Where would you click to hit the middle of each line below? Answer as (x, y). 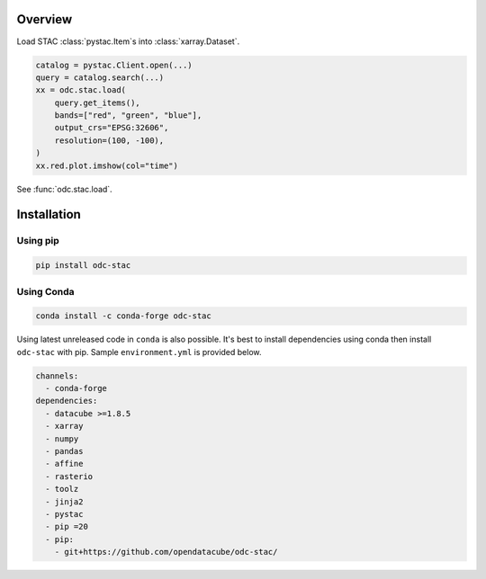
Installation (49, 214)
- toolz (62, 489)
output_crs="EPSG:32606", (112, 128)
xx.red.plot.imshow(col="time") (107, 165)
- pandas (64, 451)
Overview (45, 19)
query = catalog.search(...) (100, 77)
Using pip (38, 241)
